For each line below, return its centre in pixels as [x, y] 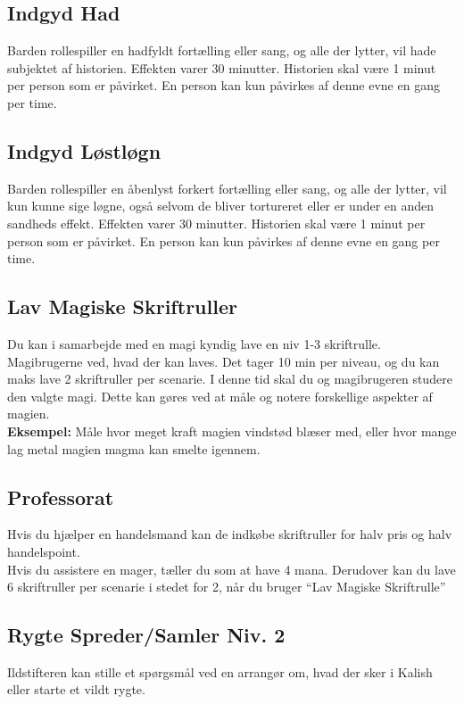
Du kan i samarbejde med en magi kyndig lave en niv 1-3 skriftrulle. [194, 343]
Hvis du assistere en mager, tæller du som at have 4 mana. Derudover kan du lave [232, 569]
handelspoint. [44, 551]
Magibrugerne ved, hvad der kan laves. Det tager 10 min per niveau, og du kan [224, 361]
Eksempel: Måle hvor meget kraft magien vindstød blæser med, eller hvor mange [232, 431]
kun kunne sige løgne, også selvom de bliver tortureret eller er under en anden [221, 206]
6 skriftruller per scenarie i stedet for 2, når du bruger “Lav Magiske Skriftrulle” [227, 587]
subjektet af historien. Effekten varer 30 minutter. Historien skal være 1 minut [222, 67]
